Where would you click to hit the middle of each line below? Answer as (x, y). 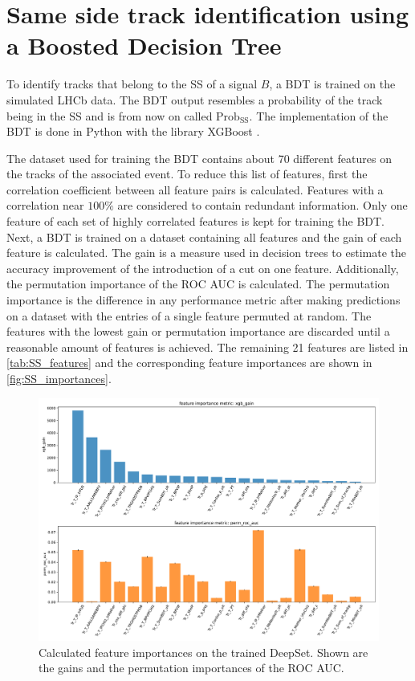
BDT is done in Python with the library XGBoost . (133, 131)
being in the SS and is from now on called (110, 115)
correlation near (45, 205)
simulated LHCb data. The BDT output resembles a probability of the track (195, 99)
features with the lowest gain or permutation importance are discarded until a (198, 331)
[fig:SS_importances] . (59, 378)
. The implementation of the (319, 115)
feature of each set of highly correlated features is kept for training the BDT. (196, 221)
